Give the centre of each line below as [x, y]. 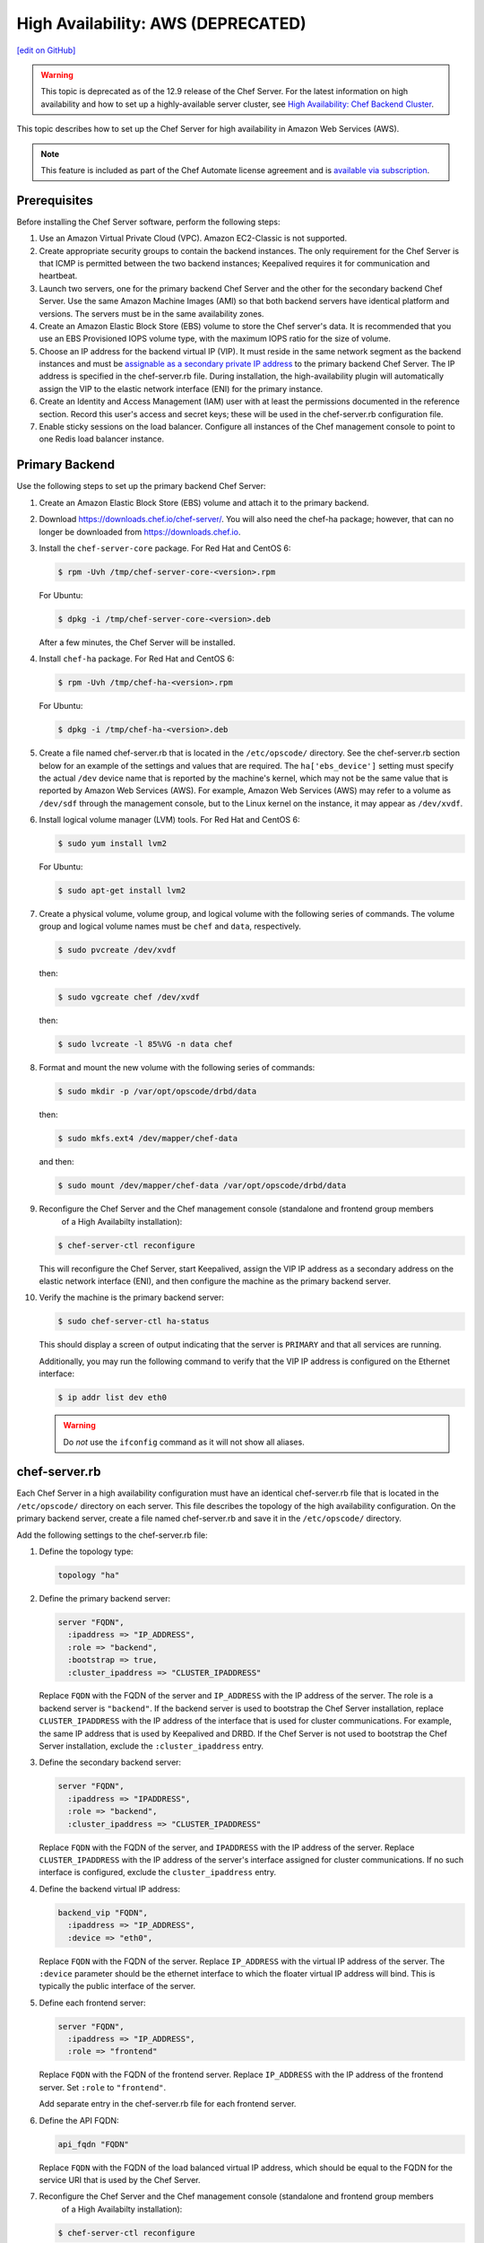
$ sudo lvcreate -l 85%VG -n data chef [145, 1044]
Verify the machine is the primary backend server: [131, 1297]
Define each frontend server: [92, 2003]
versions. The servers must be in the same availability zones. [151, 313]
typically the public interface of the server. [117, 1986]
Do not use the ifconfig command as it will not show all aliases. [184, 1442]
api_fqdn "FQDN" [94, 2144]
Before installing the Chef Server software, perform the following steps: [149, 222]
